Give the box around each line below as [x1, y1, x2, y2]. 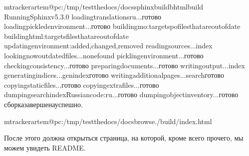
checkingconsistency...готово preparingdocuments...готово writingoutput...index [4, 60, 245, 70]
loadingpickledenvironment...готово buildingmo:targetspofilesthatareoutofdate [4, 21, 241, 31]
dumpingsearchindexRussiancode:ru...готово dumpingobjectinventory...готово [4, 89, 239, 100]
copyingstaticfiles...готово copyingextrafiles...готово [4, 79, 159, 90]
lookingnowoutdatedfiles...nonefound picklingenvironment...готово [4, 50, 204, 60]
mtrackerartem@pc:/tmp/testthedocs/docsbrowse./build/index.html [4, 116, 212, 126]
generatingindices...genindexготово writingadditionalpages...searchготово [4, 70, 224, 80]
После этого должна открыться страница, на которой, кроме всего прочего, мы [4, 133, 244, 143]
